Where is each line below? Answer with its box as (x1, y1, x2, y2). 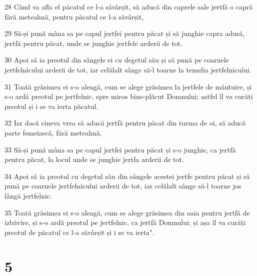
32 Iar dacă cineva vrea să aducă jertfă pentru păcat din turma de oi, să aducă (4, 117, 246, 128)
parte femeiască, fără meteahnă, (4, 127, 102, 137)
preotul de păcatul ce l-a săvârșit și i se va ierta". (4, 226, 154, 237)
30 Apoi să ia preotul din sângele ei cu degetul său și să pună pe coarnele (4, 54, 229, 65)
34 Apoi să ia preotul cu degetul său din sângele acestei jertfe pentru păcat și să (4, 170, 250, 181)
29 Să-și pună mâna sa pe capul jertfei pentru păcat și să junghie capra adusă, (4, 28, 245, 38)
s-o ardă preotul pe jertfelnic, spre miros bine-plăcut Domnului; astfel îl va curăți (4, 91, 253, 101)
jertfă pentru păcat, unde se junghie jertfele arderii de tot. (4, 37, 183, 48)
